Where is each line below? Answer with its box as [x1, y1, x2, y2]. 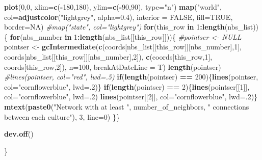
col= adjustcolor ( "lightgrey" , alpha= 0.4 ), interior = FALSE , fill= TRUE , [4, 11, 233, 22]
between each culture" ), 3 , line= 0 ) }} [4, 111, 120, 122]
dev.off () [4, 128, 34, 139]
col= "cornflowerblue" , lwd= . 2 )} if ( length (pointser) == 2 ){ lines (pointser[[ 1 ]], [4, 81, 250, 92]
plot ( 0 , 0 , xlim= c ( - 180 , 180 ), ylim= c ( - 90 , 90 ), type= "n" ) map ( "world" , [4, 2, 222, 12]
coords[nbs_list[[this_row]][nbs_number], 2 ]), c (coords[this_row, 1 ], [4, 51, 213, 62]
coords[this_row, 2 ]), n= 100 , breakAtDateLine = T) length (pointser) [4, 61, 221, 72]
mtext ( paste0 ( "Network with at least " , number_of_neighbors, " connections [4, 101, 249, 112]
